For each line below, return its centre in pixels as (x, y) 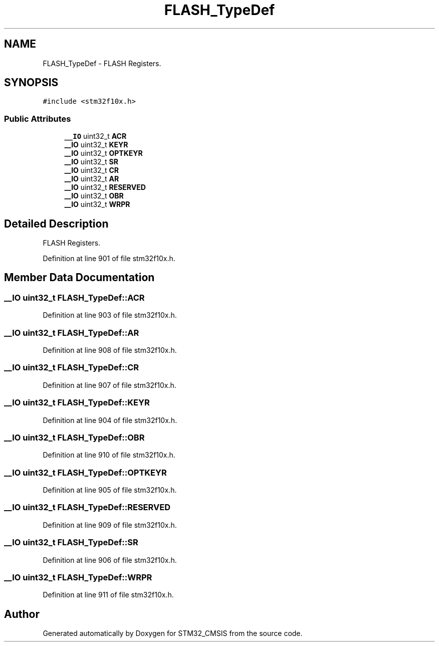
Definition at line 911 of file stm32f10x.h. (108, 595)
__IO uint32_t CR (92, 170)
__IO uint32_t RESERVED (105, 187)
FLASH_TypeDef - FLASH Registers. (102, 63)
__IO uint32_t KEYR (96, 145)
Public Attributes (38, 119)
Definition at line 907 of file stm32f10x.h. (109, 385)
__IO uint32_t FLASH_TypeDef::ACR (74, 297)
